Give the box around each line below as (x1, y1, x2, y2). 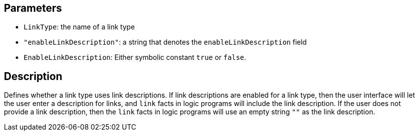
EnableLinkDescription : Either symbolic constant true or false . (24, 53, 247, 62)
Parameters (4, 2, 62, 14)
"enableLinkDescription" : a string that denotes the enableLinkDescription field (24, 38, 307, 47)
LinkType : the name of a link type (24, 23, 135, 31)
